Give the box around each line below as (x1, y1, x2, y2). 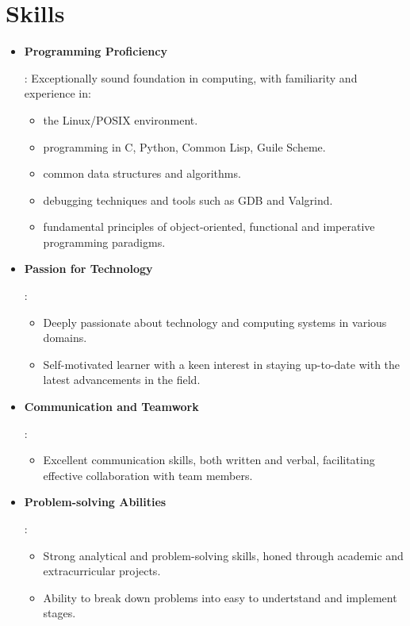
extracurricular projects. (43, 563, 161, 579)
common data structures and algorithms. (43, 165, 241, 182)
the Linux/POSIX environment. (43, 111, 198, 128)
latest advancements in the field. (43, 371, 201, 388)
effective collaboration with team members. (43, 467, 253, 483)
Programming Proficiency (24, 43, 167, 60)
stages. (43, 605, 76, 621)
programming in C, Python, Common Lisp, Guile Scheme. (43, 138, 326, 155)
